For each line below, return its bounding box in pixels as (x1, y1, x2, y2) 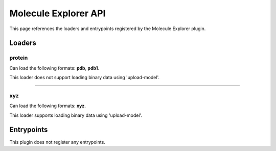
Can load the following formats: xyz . (9, 103, 86, 109)
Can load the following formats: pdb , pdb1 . (9, 65, 100, 71)
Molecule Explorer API (9, 8, 106, 19)
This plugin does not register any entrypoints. (9, 139, 106, 145)
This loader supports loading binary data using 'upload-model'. (9, 112, 143, 118)
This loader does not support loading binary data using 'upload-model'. (9, 74, 159, 81)
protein (9, 54, 28, 61)
